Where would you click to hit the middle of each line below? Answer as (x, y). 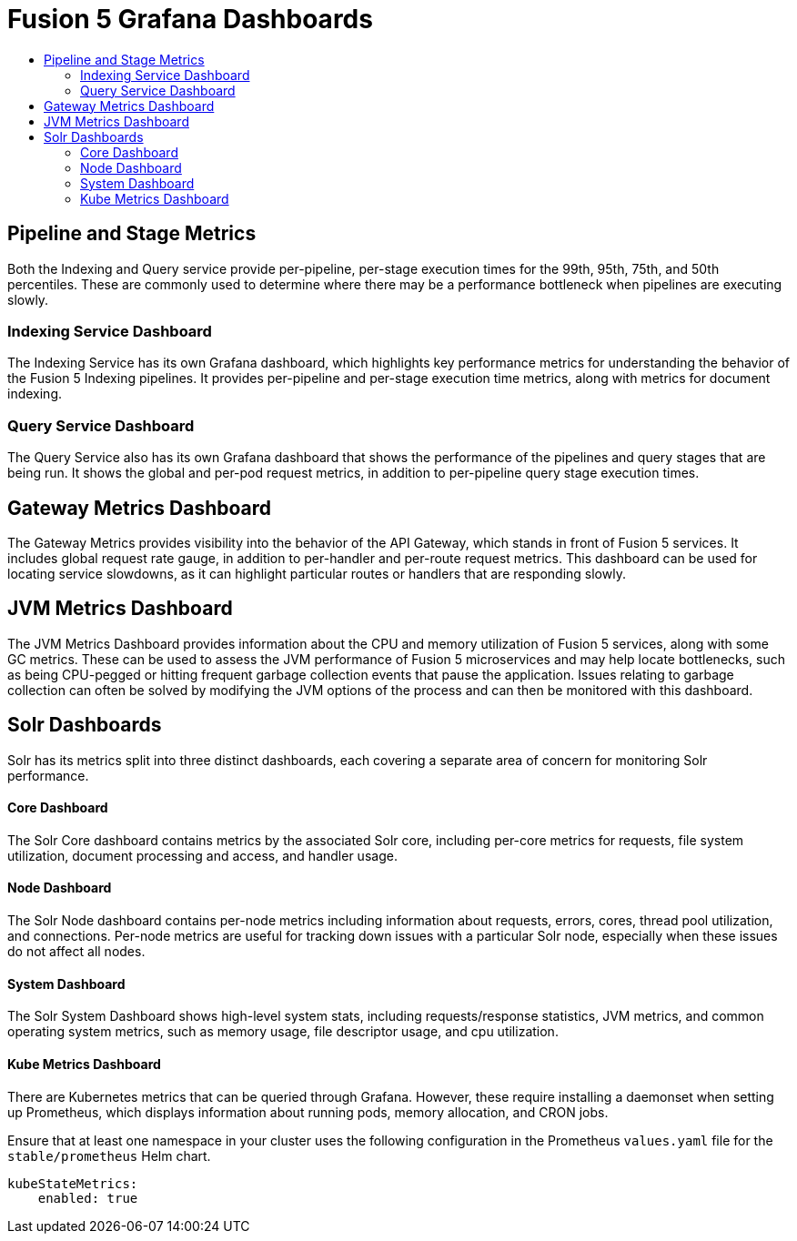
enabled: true (88, 1198)
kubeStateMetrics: (73, 1183)
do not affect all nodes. (76, 952)
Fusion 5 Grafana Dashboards (190, 19)
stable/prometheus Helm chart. (109, 1155)
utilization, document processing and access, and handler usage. (202, 855)
